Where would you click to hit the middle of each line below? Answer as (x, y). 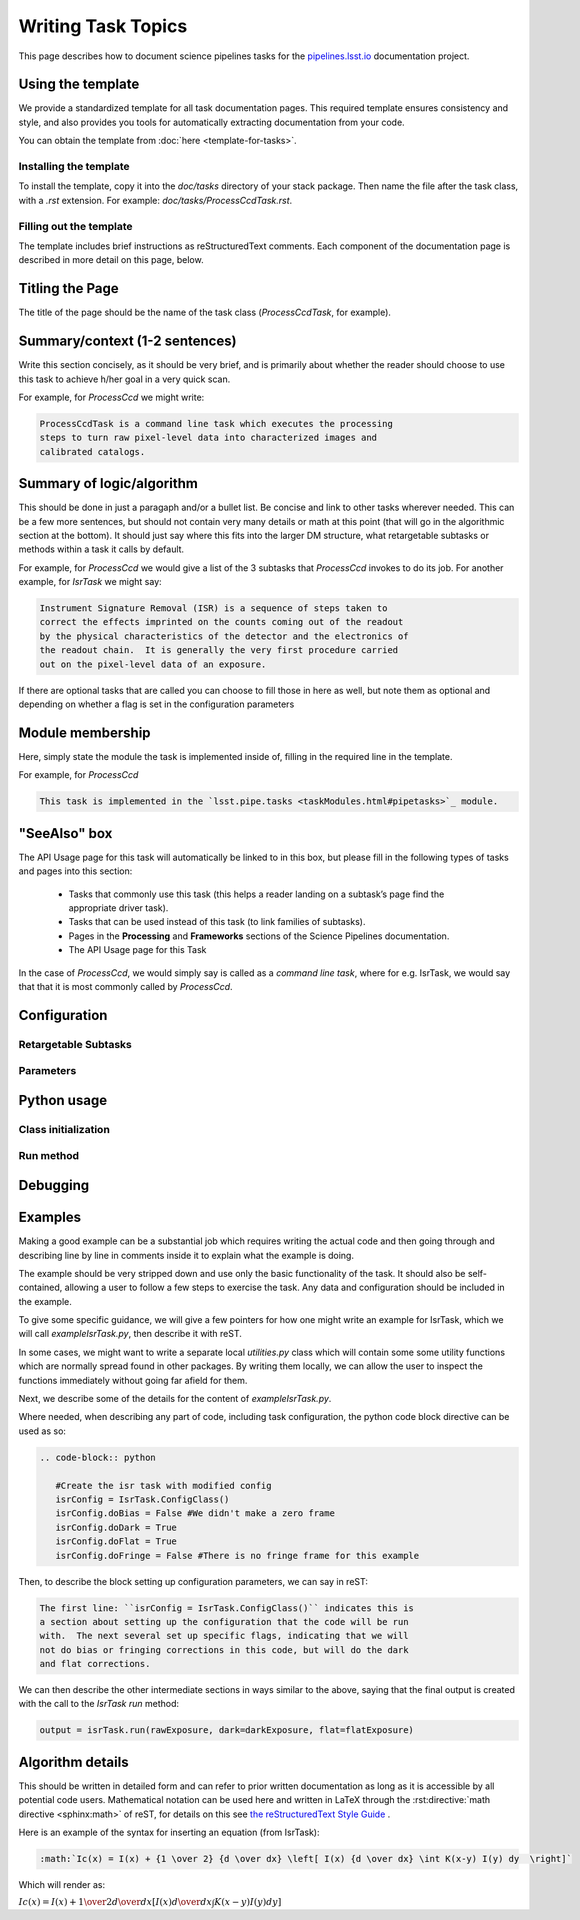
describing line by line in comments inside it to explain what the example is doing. (186, 1255)
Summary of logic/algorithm (108, 483)
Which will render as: (61, 1885)
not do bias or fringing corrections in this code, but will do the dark (224, 1649)
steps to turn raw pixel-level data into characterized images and (208, 438)
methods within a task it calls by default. (101, 549)
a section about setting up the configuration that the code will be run (224, 1621)
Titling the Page (68, 288)
